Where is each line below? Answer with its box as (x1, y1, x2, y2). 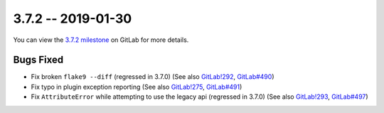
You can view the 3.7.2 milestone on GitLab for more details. (13, 36, 189, 44)
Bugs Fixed (13, 54, 64, 66)
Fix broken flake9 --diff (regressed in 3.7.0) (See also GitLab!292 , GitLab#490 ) (31, 72, 274, 81)
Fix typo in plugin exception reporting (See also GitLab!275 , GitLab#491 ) (31, 82, 242, 91)
